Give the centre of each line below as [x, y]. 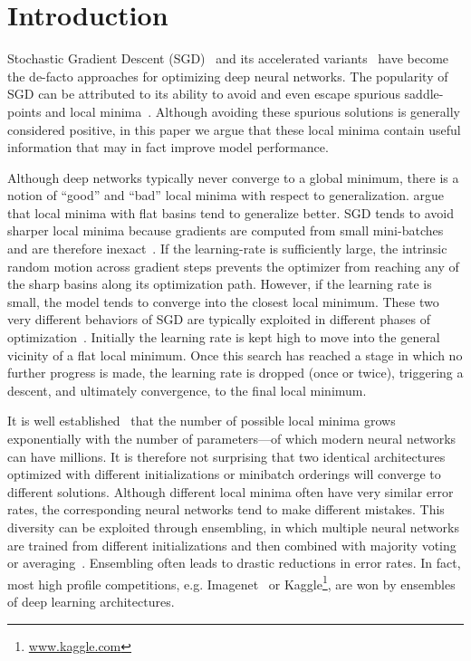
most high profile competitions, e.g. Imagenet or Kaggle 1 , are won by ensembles [231, 582]
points [24, 111]
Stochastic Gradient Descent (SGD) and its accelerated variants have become [228, 58]
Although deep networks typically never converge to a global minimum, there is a [233, 177]
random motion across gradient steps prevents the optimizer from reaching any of [233, 266]
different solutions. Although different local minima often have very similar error [231, 491]
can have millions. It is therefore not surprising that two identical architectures [226, 456]
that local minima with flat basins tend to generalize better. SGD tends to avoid [231, 212]
